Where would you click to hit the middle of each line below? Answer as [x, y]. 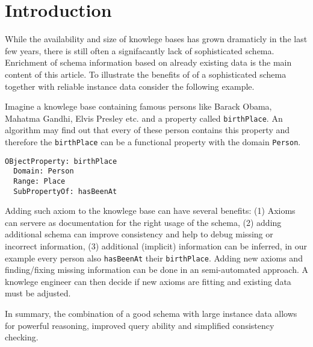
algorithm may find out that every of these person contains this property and [147, 130]
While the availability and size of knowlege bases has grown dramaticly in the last [156, 39]
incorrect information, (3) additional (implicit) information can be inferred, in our [156, 246]
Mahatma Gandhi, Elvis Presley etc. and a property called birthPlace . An [144, 118]
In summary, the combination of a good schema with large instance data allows [151, 314]
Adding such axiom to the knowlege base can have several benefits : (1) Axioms [150, 211]
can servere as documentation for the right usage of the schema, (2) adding [143, 222]
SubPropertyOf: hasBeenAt [65, 191]
